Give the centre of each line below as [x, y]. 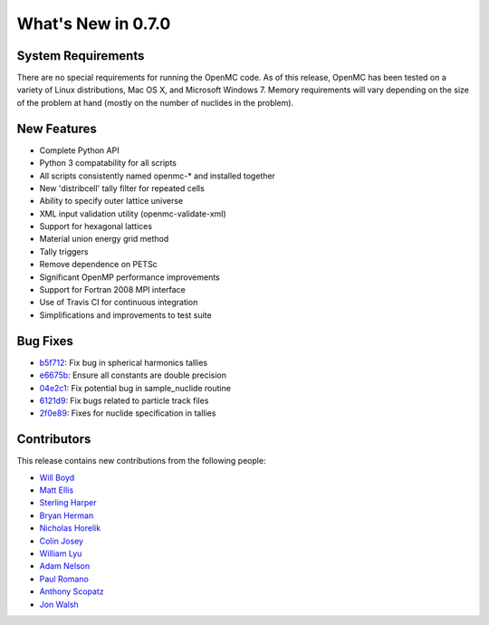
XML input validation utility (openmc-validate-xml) [133, 214]
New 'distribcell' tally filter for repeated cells [122, 188]
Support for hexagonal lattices [96, 226]
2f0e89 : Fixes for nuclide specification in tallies [128, 413]
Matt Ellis [57, 490]
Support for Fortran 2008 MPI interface [112, 290]
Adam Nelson [65, 566]
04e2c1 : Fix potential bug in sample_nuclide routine [135, 388]
